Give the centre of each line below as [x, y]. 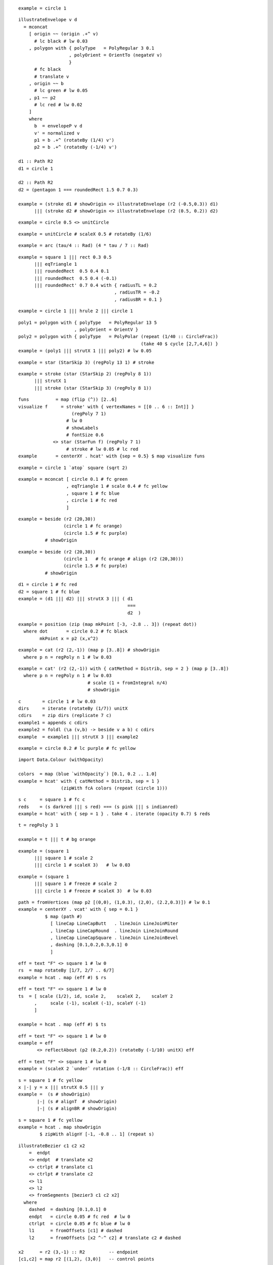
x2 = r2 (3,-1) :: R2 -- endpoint [78, 1252]
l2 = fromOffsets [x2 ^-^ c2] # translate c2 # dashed [105, 1238]
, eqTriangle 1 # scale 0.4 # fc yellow [117, 486]
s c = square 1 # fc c [52, 800]
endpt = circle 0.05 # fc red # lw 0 [80, 1216]
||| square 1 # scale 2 [64, 858]
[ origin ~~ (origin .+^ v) [63, 34]
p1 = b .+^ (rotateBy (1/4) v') [74, 140]
